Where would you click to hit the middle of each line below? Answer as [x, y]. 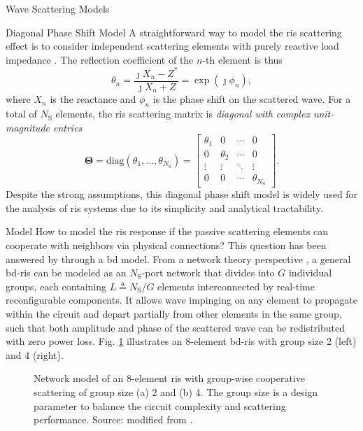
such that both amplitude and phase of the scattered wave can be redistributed [175, 327]
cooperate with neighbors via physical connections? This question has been [166, 245]
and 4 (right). [35, 354]
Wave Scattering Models [58, 8]
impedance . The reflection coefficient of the [100, 59]
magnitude [28, 127]
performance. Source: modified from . [113, 419]
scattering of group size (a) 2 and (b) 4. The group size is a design [176, 392]
